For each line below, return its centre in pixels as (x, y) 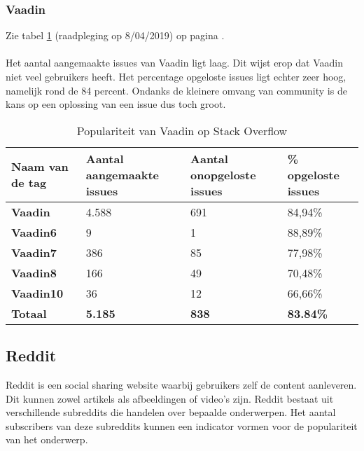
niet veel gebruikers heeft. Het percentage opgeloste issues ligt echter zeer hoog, (176, 76)
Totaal (29, 313)
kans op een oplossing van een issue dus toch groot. (116, 104)
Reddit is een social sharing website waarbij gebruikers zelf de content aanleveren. (181, 384)
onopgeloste (223, 174)
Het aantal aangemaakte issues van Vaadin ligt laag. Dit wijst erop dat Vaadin (174, 63)
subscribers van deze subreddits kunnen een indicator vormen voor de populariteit (182, 425)
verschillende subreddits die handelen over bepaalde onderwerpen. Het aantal (171, 412)
